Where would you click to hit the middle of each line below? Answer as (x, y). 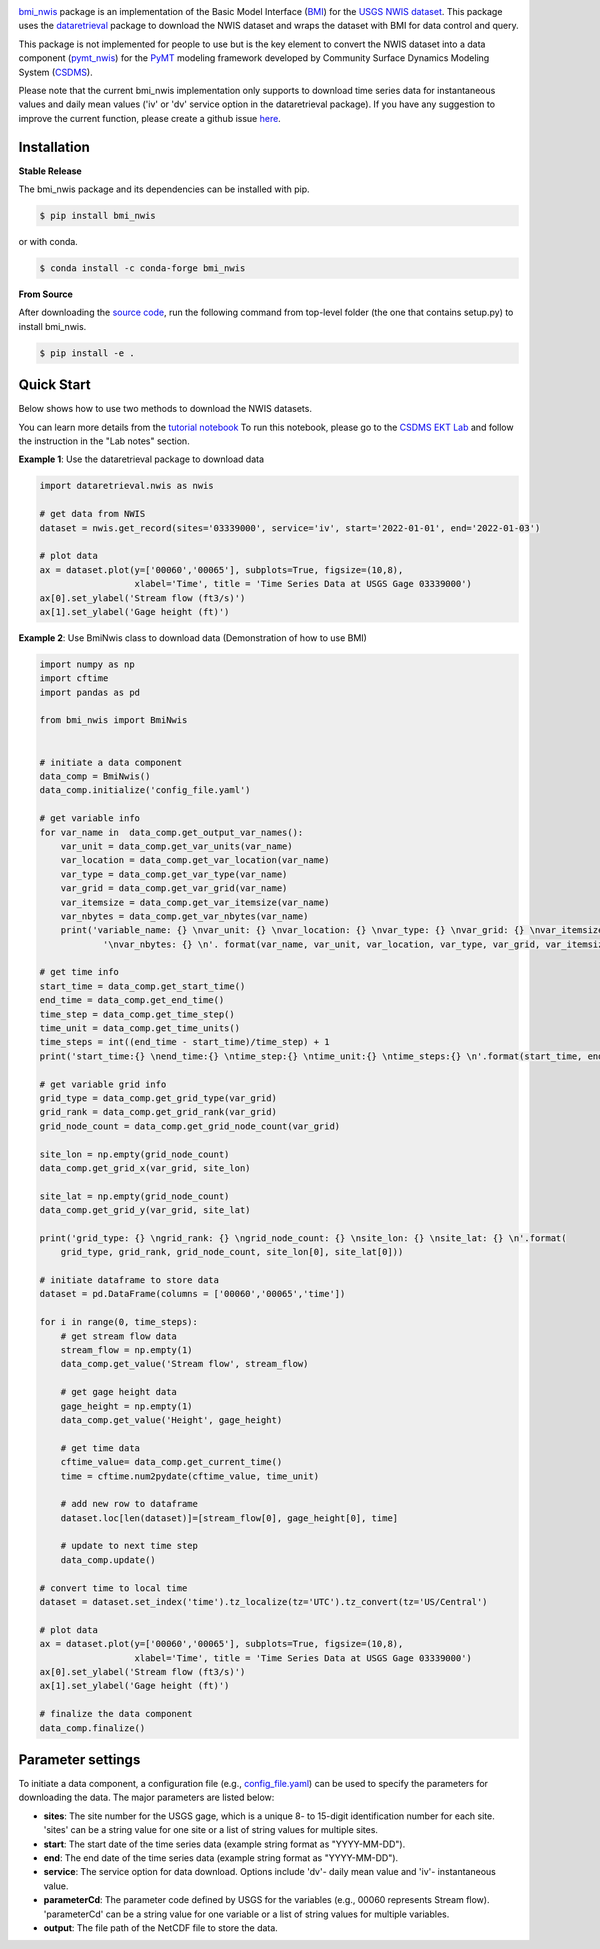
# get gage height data (118, 1392)
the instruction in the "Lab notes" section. (104, 441)
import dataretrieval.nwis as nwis (126, 486)
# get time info (79, 972)
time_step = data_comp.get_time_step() (137, 1014)
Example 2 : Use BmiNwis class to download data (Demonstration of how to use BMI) (192, 637)
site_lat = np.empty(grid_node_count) (134, 1196)
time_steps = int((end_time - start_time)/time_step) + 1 (184, 1042)
